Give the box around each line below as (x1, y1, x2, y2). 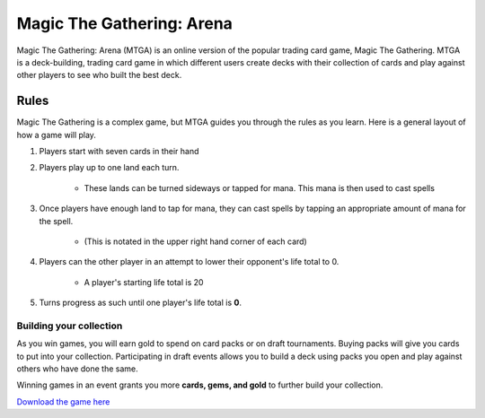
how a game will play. (16, 129, 96, 140)
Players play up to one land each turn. (39, 162, 180, 173)
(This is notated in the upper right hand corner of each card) (84, 236, 307, 247)
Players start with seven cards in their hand (39, 146, 199, 157)
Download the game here (16, 396, 110, 407)
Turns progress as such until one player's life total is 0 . (39, 297, 242, 309)
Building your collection (16, 319, 123, 332)
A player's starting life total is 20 (84, 276, 204, 287)
